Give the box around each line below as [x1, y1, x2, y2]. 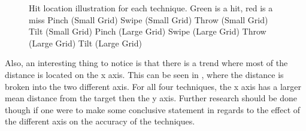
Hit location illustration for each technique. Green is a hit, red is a [29, 2, 273, 14]
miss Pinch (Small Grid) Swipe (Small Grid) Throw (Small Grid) [29, 13, 268, 26]
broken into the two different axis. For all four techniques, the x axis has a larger [5, 80, 302, 92]
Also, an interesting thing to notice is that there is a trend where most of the [5, 57, 288, 69]
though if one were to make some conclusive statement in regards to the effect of [5, 103, 301, 116]
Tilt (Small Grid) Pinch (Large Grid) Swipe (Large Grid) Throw [29, 25, 266, 38]
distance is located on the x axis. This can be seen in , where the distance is [5, 68, 284, 80]
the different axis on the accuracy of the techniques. [5, 115, 195, 127]
